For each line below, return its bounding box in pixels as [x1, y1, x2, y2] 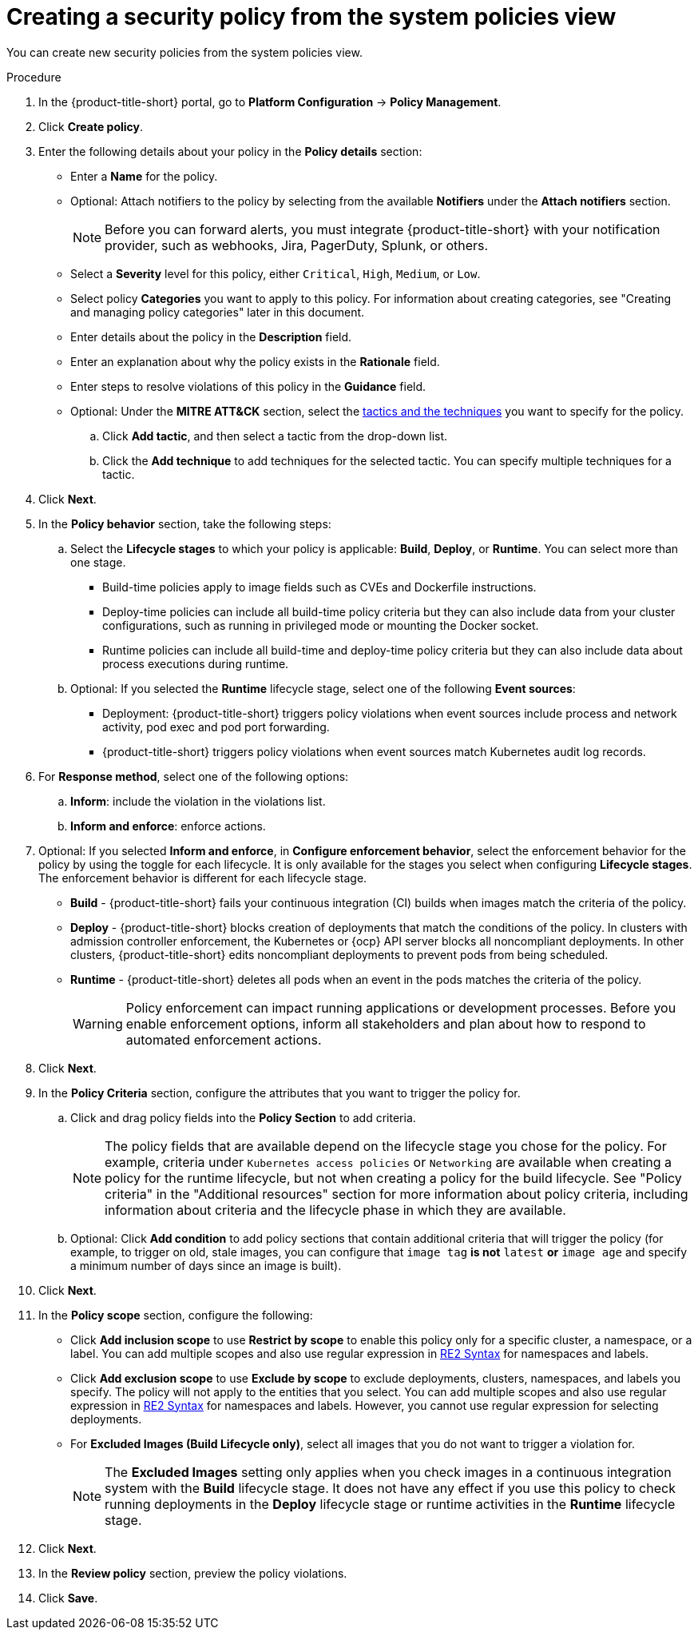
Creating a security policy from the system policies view [6, 3, 617, 30]
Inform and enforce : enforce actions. [70, 818, 266, 833]
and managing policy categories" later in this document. [70, 305, 365, 319]
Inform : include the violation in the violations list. [70, 794, 326, 808]
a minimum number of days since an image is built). [70, 1258, 342, 1272]
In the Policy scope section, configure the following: [38, 1308, 313, 1322]
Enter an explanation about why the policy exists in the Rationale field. [70, 354, 440, 368]
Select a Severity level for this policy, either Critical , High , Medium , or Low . [70, 266, 481, 281]
